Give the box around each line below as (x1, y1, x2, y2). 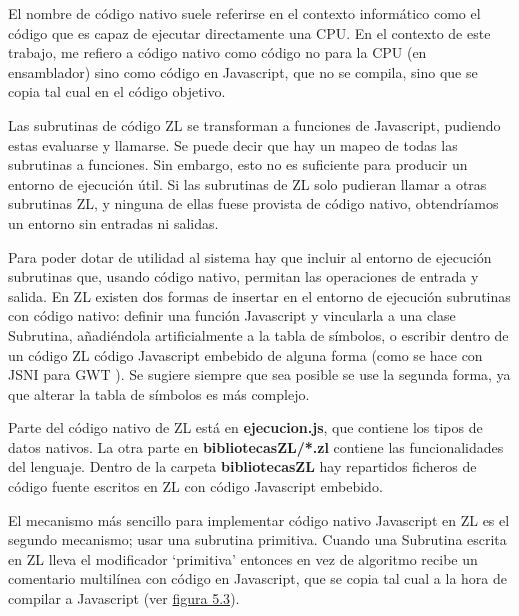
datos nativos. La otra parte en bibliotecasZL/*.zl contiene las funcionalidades (8, 436, 504, 457)
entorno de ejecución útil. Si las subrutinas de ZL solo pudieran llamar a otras (8, 173, 487, 194)
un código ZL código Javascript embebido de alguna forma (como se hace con (8, 344, 483, 365)
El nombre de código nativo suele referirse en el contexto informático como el (8, 3, 481, 23)
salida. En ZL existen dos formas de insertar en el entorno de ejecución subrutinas (8, 285, 511, 306)
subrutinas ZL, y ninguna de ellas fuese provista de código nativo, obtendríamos (8, 193, 499, 214)
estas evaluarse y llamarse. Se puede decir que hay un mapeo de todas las (8, 134, 458, 155)
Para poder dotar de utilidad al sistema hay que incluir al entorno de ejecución (8, 246, 492, 267)
